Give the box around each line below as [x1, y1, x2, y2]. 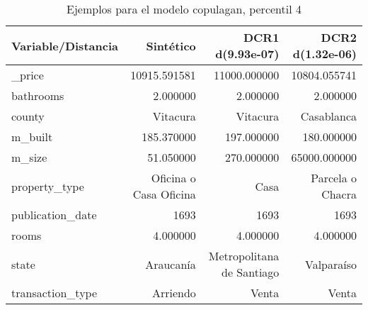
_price [11, 67, 44, 83]
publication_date [11, 206, 97, 223]
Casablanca [300, 108, 357, 124]
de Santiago [221, 264, 280, 280]
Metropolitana [208, 248, 280, 264]
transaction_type [11, 284, 98, 301]
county [11, 108, 45, 124]
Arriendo [151, 284, 196, 301]
